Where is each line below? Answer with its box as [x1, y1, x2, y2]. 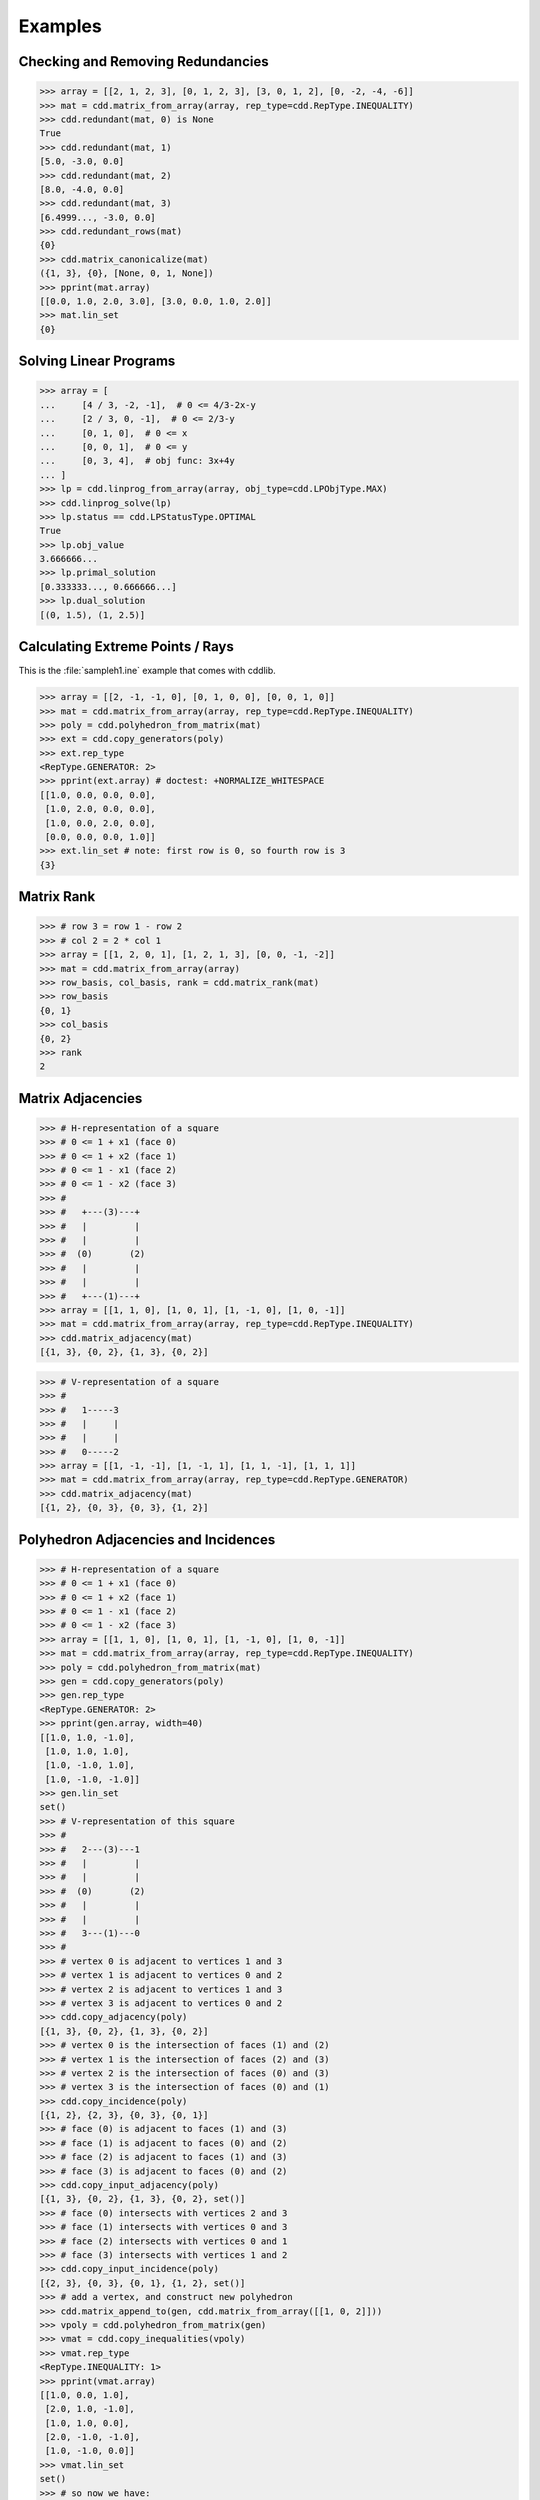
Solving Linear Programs [18, 353, 176, 370]
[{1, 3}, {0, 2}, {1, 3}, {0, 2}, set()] [39, 2193, 246, 2205]
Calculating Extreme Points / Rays [18, 638, 234, 655]
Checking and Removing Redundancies [18, 53, 269, 70]
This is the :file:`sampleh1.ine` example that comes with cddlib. [18, 665, 277, 677]
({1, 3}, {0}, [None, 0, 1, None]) [39, 268, 214, 279]
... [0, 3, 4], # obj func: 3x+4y [39, 455, 235, 467]
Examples [18, 15, 102, 37]
